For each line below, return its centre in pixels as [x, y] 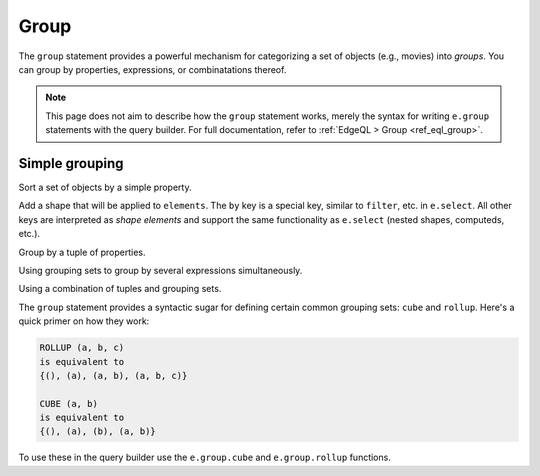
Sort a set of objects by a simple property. [105, 187]
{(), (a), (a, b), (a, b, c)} [113, 375]
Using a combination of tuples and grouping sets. [120, 289]
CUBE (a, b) [69, 403]
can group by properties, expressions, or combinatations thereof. [152, 69]
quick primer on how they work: [84, 321]
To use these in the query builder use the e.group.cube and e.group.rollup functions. [205, 457]
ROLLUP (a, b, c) [82, 348]
